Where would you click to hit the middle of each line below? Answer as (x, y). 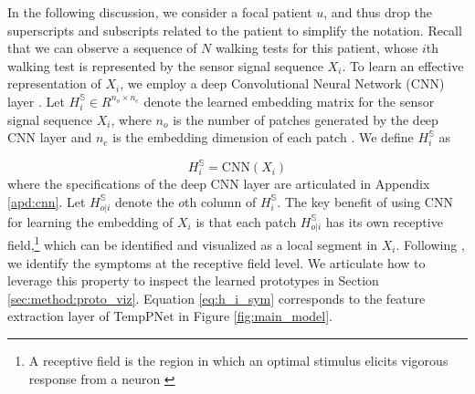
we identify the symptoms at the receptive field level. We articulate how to (216, 262)
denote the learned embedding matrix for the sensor (289, 101)
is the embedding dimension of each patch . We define (263, 137)
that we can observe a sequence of (102, 48)
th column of (221, 201)
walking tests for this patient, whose (317, 48)
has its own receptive (384, 221)
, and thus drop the (378, 12)
